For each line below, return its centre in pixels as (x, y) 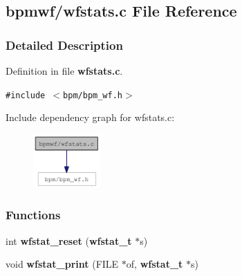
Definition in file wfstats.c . (64, 71)
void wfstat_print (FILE (62, 264)
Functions (33, 215)
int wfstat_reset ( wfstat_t (69, 240)
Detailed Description (64, 45)
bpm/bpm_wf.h (93, 95)
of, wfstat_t (155, 264)
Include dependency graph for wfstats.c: (90, 117)
